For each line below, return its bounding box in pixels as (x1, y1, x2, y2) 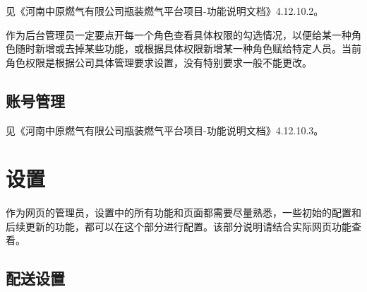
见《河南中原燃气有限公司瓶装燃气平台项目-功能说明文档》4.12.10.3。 (6, 122, 324, 137)
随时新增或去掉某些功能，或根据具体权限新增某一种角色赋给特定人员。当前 (15, 41, 361, 56)
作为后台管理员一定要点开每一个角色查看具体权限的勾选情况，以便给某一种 (6, 27, 351, 42)
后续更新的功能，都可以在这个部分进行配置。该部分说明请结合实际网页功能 (6, 218, 351, 233)
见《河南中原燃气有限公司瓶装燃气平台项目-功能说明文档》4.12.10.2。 (6, 4, 324, 18)
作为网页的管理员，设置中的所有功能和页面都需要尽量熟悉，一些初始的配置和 (6, 205, 361, 220)
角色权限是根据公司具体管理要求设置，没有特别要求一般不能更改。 (6, 54, 312, 69)
